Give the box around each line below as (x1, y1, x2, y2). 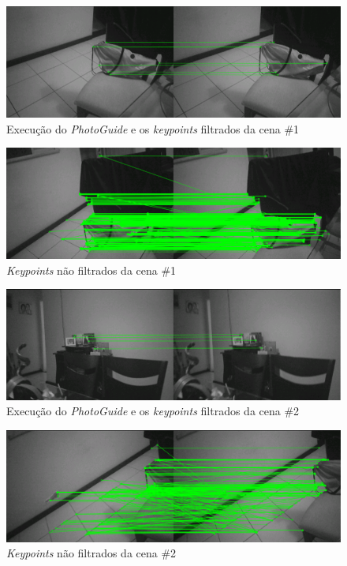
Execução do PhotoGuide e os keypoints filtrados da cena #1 (6, 120, 300, 137)
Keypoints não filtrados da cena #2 (6, 545, 177, 561)
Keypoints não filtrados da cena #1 (6, 261, 177, 278)
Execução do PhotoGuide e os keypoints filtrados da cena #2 (6, 403, 300, 419)
